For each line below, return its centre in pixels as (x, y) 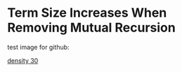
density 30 (23, 60)
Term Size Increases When (87, 13)
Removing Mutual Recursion (91, 28)
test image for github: (38, 47)
